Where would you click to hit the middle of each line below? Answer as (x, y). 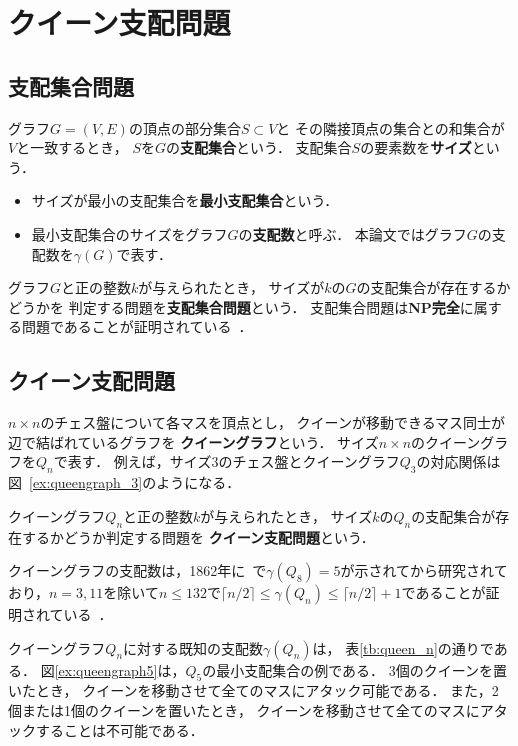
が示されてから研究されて (424, 570)
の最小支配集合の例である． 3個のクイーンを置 (354, 669)
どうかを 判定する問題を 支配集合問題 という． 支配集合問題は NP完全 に (241, 306)
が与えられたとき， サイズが (231, 287)
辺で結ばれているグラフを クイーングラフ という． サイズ (193, 441)
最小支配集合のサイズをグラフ (129, 233)
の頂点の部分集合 (184, 127)
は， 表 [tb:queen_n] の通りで (403, 647)
